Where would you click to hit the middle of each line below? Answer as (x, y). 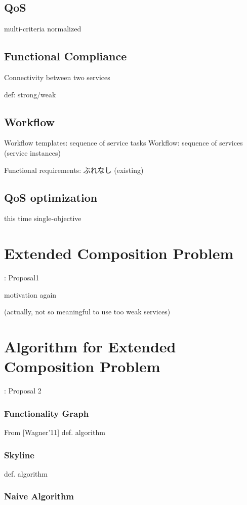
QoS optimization (51, 197)
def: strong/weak (30, 94)
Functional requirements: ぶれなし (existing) (74, 170)
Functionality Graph (47, 413)
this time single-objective (43, 218)
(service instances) (32, 152)
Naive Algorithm (39, 496)
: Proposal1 (22, 278)
